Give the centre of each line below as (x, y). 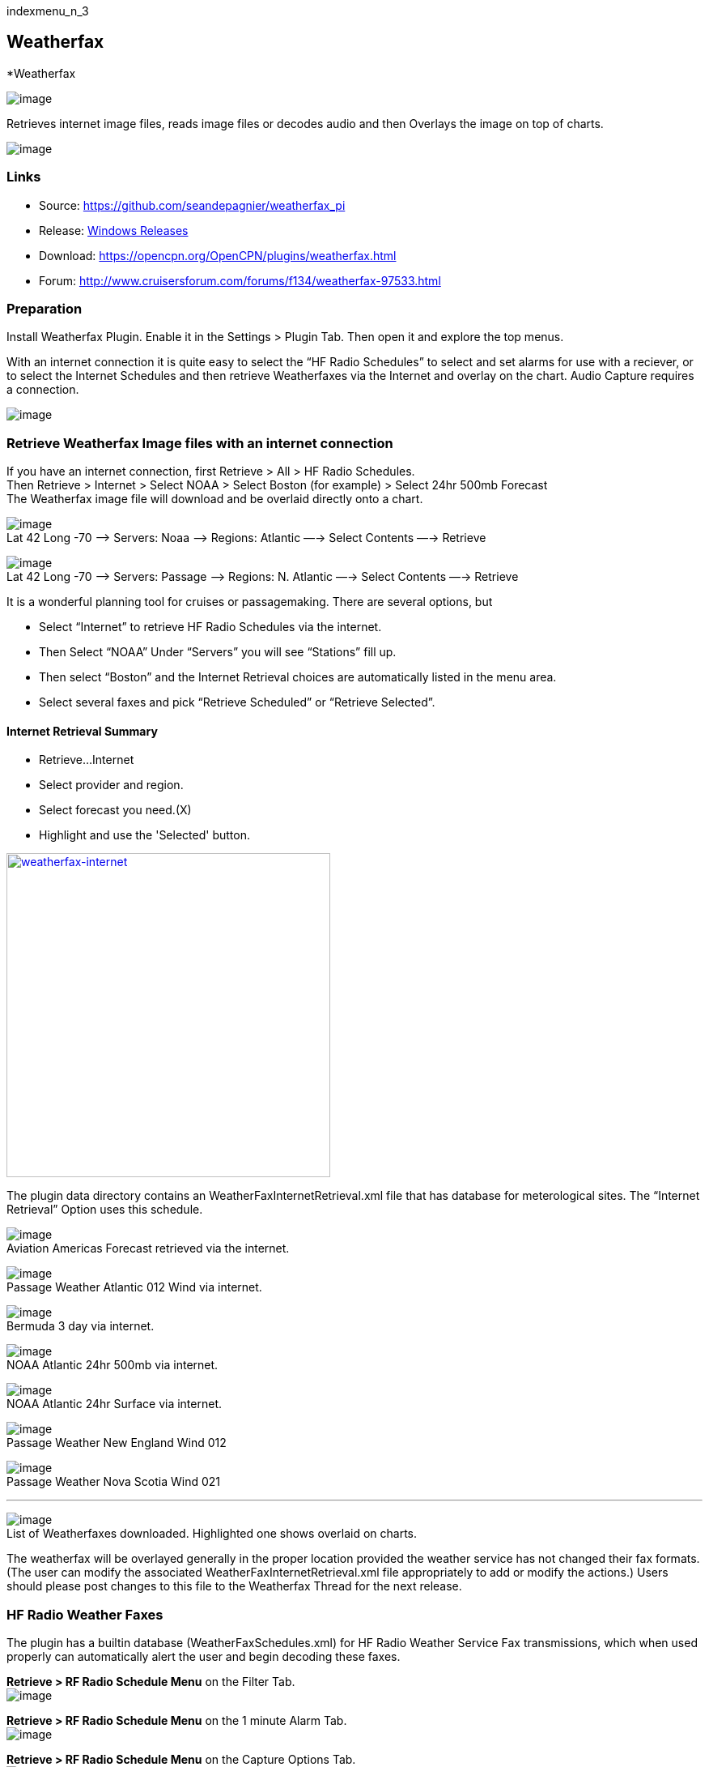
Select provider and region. (111, 785)
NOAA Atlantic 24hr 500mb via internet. (113, 1365)
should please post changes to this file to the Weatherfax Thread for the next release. (234, 1586)
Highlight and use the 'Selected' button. (144, 835)
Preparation (45, 308)
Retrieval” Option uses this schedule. (105, 1210)
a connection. (43, 390)
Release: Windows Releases (114, 230)
